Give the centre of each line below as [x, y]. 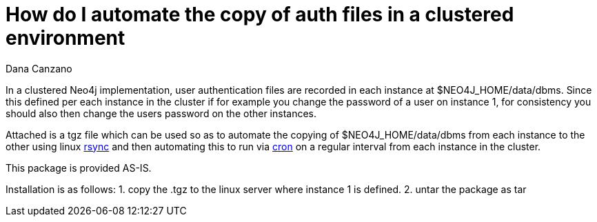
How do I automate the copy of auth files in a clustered [260, 14]
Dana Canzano [39, 68]
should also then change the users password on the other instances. [161, 113]
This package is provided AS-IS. [79, 168]
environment [65, 38]
